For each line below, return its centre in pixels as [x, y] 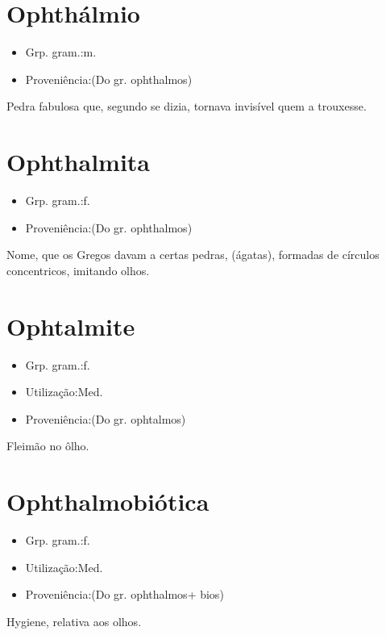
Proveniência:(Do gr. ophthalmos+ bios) [125, 594]
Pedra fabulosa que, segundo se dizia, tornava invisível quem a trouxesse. [187, 106]
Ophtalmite [71, 326]
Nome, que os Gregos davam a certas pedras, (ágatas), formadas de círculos [193, 255]
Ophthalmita [78, 162]
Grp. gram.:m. [61, 52]
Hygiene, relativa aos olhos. [74, 621]
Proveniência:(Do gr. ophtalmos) [106, 418]
